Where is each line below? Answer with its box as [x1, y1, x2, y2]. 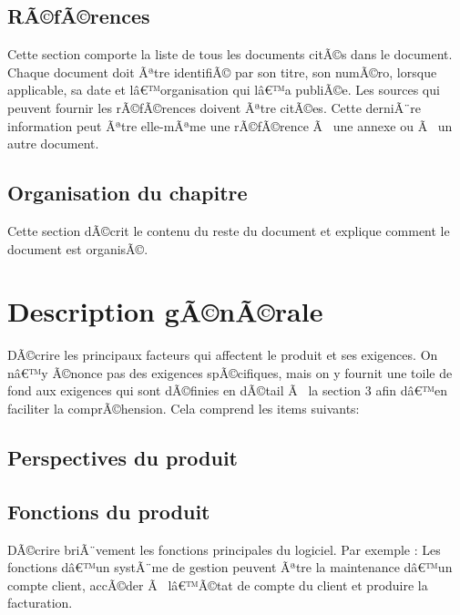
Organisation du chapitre [7, 179, 248, 207]
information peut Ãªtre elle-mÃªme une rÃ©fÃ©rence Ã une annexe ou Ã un [7, 116, 453, 135]
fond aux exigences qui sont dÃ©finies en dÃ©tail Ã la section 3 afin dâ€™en [7, 381, 447, 400]
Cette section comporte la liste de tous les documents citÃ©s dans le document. [7, 45, 453, 64]
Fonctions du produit [7, 497, 210, 525]
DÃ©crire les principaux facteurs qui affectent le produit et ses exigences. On [7, 345, 438, 364]
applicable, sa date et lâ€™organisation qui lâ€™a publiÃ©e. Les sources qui [7, 80, 440, 99]
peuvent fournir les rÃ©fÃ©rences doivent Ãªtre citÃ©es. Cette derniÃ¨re [7, 97, 421, 117]
